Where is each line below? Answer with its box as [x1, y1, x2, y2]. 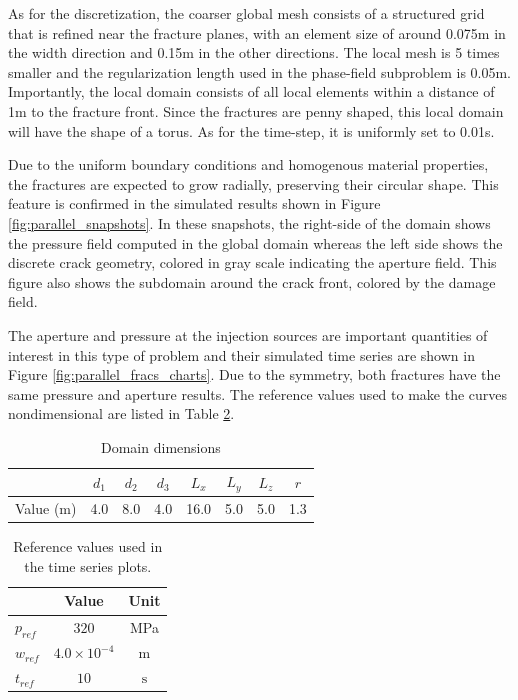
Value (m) [15, 498, 77, 519]
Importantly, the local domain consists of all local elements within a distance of [8, 81, 495, 102]
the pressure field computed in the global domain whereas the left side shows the [8, 232, 503, 253]
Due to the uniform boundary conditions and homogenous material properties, [8, 154, 489, 175]
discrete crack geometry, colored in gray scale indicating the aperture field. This [8, 252, 497, 273]
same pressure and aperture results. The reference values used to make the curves [8, 383, 508, 404]
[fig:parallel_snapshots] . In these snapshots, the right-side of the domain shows [8, 212, 491, 233]
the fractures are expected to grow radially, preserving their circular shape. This [8, 173, 499, 194]
